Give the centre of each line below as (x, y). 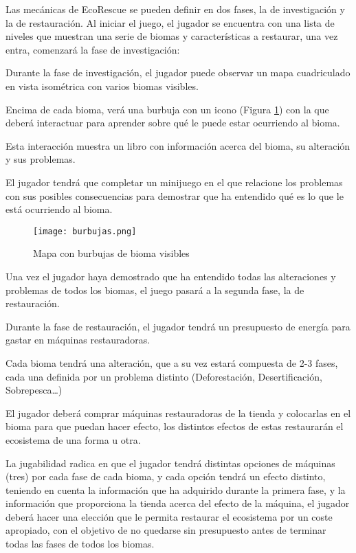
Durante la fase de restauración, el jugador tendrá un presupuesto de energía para (178, 326)
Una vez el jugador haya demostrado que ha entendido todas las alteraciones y (171, 276)
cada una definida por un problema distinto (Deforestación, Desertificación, (164, 376)
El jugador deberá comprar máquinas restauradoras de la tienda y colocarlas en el (178, 413)
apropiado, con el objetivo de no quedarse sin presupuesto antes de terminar (166, 530)
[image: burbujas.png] (85, 231)
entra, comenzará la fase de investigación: (93, 49)
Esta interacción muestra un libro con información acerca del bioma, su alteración (178, 145)
